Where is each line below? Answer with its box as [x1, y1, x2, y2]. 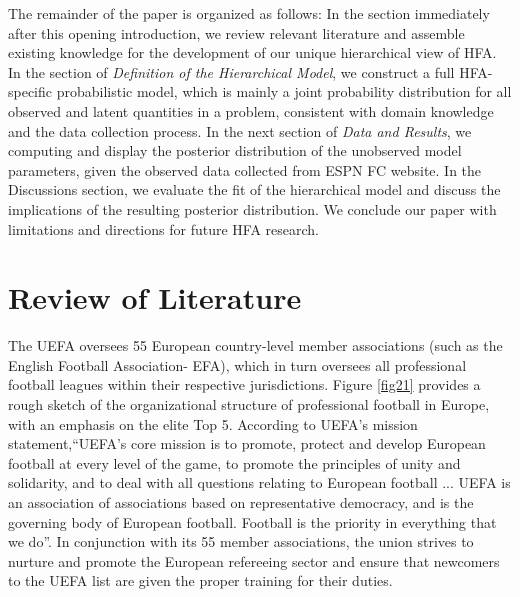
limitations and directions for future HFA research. [8, 218, 319, 239]
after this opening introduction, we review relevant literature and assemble [8, 22, 465, 43]
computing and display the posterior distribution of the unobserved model [8, 140, 462, 161]
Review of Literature [8, 277, 302, 318]
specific [8, 81, 53, 102]
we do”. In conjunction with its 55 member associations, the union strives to [8, 531, 474, 552]
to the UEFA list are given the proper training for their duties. [8, 570, 393, 591]
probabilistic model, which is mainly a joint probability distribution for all [56, 81, 512, 102]
